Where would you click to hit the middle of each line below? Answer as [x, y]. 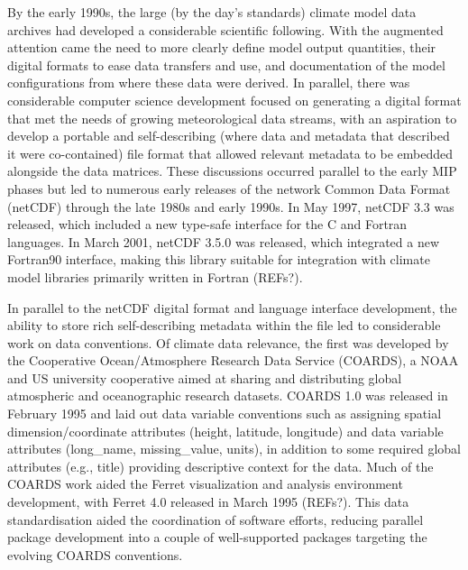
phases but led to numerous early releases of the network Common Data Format [229, 188]
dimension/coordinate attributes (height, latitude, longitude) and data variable [225, 431]
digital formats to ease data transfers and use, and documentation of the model [226, 64]
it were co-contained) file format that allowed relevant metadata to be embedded [230, 153]
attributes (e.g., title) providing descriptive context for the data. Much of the [220, 466]
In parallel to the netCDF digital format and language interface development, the [232, 307]
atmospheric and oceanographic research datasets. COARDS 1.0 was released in [228, 395]
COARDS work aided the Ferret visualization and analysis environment [205, 484]
